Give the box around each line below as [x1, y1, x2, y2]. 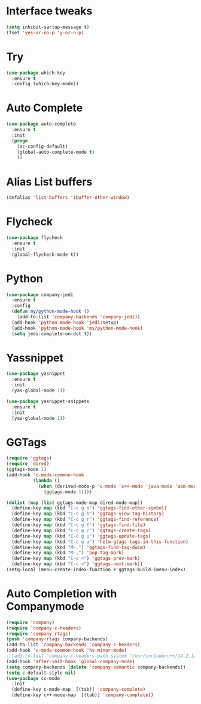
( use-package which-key [6, 70, 66, 76]
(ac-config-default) [17, 143, 68, 150]
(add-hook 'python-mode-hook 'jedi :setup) [11, 320, 119, 326]
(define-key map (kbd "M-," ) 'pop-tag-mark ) [11, 550, 124, 556]
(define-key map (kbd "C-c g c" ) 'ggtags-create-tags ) [11, 527, 151, 533]
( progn [11, 138, 28, 144]
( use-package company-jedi [6, 291, 74, 298]
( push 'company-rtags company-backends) [6, 636, 109, 642]
